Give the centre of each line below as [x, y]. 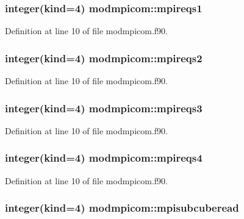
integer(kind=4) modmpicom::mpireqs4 [104, 158]
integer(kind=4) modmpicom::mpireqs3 [104, 108]
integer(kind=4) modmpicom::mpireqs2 [104, 58]
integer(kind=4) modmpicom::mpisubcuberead [122, 208]
